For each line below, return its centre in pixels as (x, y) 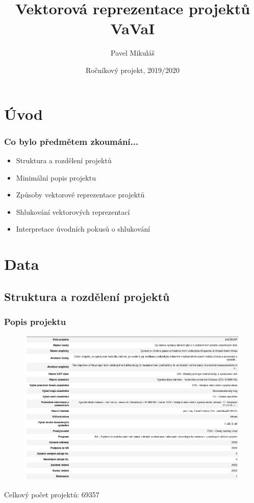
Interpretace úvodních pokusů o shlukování (83, 229)
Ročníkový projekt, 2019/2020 (133, 70)
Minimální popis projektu (56, 177)
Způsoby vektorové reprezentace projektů (80, 195)
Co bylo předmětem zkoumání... (71, 141)
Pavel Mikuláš (133, 53)
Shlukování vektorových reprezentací (73, 211)
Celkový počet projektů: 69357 (52, 494)
